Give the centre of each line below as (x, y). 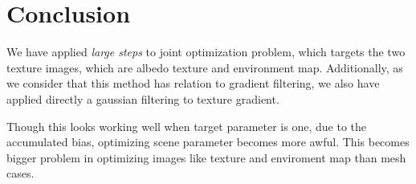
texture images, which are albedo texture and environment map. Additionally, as (205, 67)
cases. (20, 173)
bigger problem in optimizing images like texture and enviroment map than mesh (206, 157)
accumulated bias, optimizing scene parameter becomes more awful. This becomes (208, 142)
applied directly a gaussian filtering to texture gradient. (143, 98)
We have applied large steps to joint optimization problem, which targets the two (206, 52)
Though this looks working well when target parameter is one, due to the (186, 126)
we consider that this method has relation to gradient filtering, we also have (193, 83)
